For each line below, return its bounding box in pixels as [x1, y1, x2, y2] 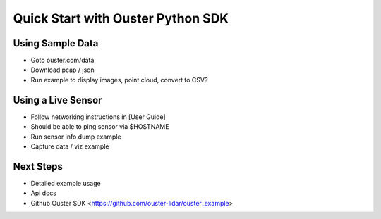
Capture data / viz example [30, 142, 109, 151]
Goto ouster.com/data [30, 56, 95, 65]
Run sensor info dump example [30, 132, 121, 141]
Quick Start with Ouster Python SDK [13, 11, 229, 26]
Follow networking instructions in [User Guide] [30, 113, 166, 121]
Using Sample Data [13, 37, 99, 49]
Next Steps [13, 161, 63, 173]
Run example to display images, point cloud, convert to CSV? [30, 75, 208, 84]
